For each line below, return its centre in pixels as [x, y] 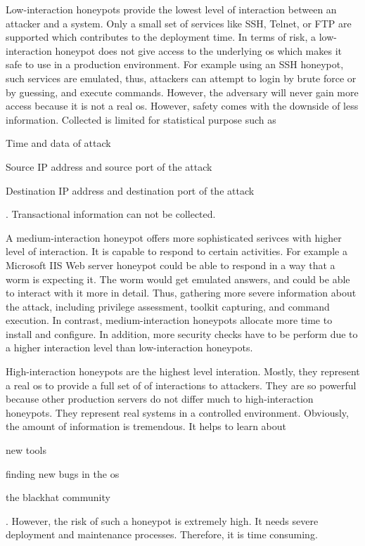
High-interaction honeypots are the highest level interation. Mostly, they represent [183, 371]
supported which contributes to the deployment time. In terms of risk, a [161, 37]
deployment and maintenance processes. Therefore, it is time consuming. [162, 534]
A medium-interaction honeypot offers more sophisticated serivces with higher [174, 237]
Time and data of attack [58, 143]
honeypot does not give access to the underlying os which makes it [199, 50]
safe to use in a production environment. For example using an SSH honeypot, [175, 64]
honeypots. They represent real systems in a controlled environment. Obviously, [177, 412]
